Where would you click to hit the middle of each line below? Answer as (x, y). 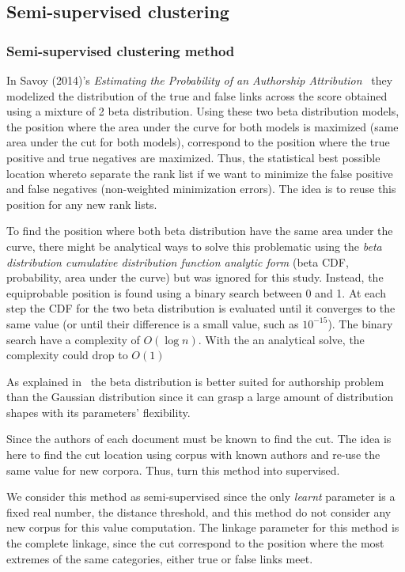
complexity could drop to (67, 355)
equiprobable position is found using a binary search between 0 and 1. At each (196, 292)
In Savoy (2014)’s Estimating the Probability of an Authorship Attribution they (200, 80)
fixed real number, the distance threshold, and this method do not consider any (199, 511)
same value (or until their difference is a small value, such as (153, 323)
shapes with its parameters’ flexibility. (98, 412)
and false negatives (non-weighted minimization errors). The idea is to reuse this (201, 189)
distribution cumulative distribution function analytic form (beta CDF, (178, 261)
